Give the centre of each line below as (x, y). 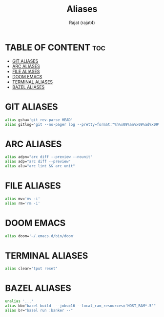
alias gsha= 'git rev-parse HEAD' (39, 120)
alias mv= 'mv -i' (23, 199)
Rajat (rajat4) (82, 23)
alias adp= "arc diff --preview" (38, 162)
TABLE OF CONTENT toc (55, 47)
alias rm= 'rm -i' (23, 203)
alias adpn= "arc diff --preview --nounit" (49, 157)
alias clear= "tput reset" (31, 269)
